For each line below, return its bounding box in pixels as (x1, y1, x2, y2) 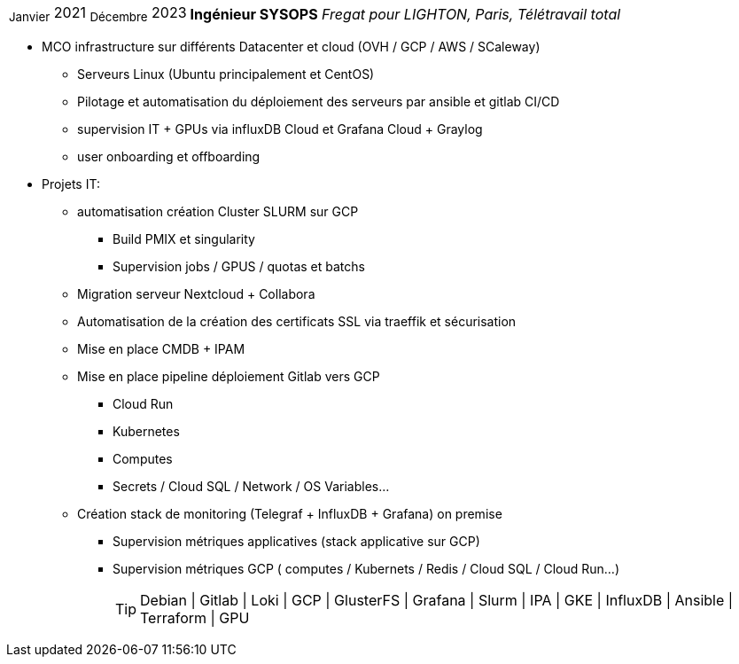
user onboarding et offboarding (77, 149, 261, 165)
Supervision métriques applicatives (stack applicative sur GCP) (113, 534, 480, 550)
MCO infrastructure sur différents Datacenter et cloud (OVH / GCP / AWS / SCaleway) (42, 39, 541, 55)
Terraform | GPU (140, 609, 250, 628)
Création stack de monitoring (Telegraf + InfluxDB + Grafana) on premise (77, 506, 502, 522)
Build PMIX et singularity (113, 231, 255, 247)
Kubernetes (113, 424, 180, 440)
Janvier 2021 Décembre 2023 (9, 4, 187, 25)
